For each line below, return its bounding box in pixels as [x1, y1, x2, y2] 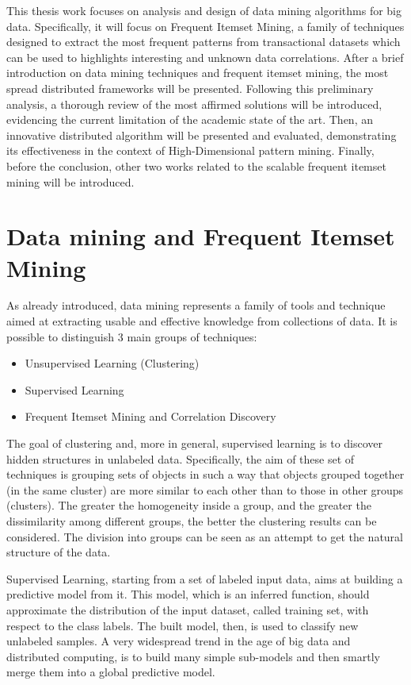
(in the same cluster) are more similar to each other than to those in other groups [6, 481, 404, 498]
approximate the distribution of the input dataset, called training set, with [6, 601, 369, 618]
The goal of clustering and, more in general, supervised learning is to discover [6, 435, 383, 451]
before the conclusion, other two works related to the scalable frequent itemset [6, 157, 386, 174]
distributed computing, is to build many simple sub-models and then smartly [6, 648, 380, 664]
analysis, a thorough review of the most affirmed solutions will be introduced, [6, 95, 382, 112]
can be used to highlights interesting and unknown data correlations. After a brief [6, 48, 404, 65]
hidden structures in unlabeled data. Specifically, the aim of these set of [6, 450, 355, 467]
